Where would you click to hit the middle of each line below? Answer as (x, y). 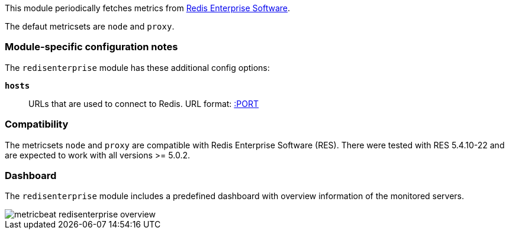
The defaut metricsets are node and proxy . (90, 26)
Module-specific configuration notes (91, 47)
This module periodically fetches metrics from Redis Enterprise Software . (147, 8)
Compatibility (37, 124)
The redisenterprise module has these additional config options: (137, 67)
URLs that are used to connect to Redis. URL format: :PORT (144, 103)
